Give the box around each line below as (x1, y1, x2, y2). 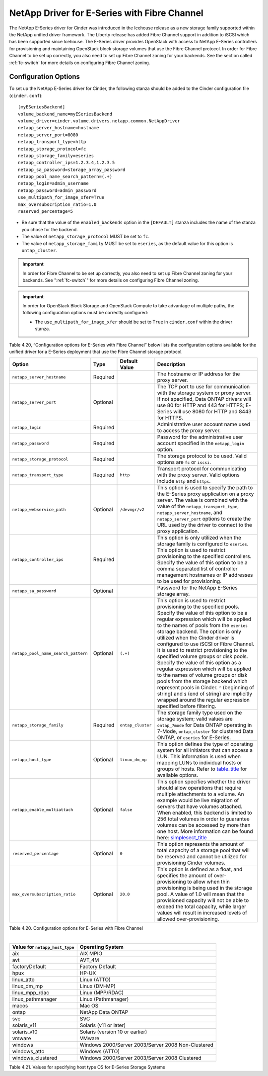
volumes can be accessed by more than (157, 822, 251, 829)
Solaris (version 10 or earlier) (79, 1028, 147, 1035)
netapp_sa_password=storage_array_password (18, 167, 126, 173)
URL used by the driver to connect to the (157, 522, 253, 529)
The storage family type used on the (157, 709, 242, 716)
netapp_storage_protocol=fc (18, 146, 86, 152)
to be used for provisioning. (157, 578, 222, 585)
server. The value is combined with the (157, 497, 248, 504)
